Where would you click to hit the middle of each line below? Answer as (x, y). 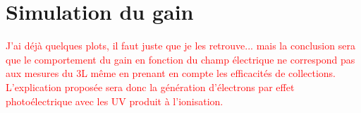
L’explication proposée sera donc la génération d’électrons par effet (150, 87)
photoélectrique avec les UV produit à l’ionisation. (115, 101)
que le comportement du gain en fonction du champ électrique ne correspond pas (180, 59)
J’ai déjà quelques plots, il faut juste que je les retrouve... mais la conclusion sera (180, 46)
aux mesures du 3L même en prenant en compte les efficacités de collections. (171, 73)
